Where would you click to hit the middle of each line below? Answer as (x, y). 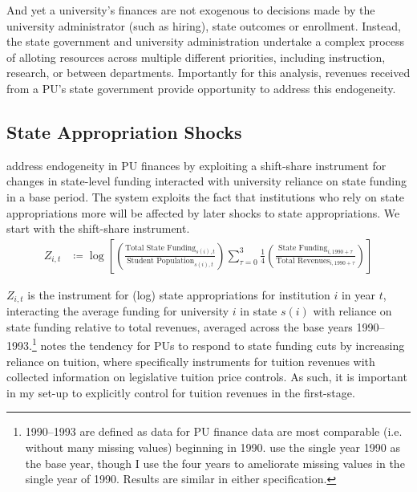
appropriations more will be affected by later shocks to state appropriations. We (203, 212)
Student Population (161, 261)
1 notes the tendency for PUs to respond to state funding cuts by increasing (218, 344)
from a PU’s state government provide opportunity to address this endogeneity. (201, 88)
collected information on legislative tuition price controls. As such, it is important (207, 377)
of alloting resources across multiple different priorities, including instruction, (196, 57)
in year (358, 294)
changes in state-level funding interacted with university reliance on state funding (206, 181)
